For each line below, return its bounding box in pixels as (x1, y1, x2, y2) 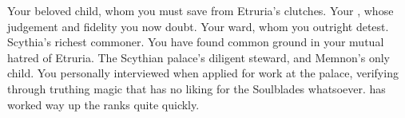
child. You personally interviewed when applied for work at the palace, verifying (7, 65, 399, 81)
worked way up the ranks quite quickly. (7, 96, 200, 112)
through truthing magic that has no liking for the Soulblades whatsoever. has (7, 80, 386, 96)
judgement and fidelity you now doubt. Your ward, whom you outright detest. (7, 18, 389, 34)
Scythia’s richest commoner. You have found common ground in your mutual (7, 33, 384, 50)
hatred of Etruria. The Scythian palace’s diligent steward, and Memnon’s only (7, 49, 390, 65)
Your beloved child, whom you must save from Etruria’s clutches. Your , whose (7, 2, 394, 18)
